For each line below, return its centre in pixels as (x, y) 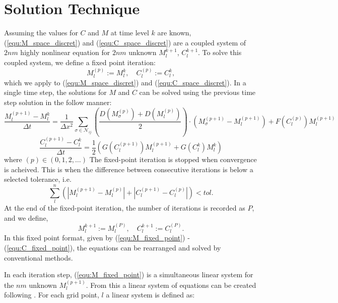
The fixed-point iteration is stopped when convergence (173, 159)
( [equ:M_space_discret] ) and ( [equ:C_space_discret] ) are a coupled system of (125, 42)
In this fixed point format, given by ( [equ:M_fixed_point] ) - (97, 238)
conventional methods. (39, 257)
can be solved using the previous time (197, 92)
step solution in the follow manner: (58, 102)
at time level (130, 33)
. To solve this (220, 52)
